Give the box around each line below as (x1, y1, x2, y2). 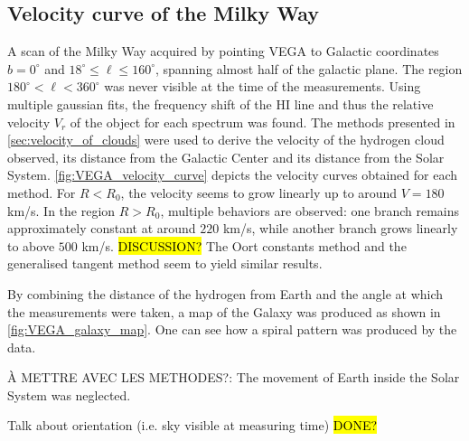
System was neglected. (7, 385, 131, 404)
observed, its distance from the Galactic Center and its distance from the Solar (7, 147, 445, 166)
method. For (7, 183, 76, 202)
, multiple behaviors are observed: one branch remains (160, 201, 460, 220)
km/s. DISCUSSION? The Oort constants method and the (81, 236, 407, 255)
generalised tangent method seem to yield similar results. (7, 254, 323, 273)
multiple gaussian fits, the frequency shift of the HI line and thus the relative (7, 94, 434, 113)
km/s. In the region (7, 201, 116, 220)
